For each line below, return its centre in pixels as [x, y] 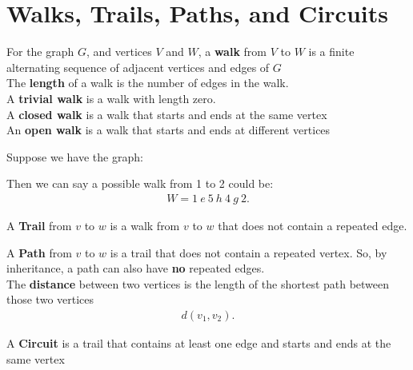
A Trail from [39, 225]
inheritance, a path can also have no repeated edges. [136, 268]
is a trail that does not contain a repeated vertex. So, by [249, 252]
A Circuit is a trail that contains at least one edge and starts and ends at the [199, 342]
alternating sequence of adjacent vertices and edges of [138, 67]
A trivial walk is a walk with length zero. [111, 98]
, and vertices [119, 52]
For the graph [40, 52]
